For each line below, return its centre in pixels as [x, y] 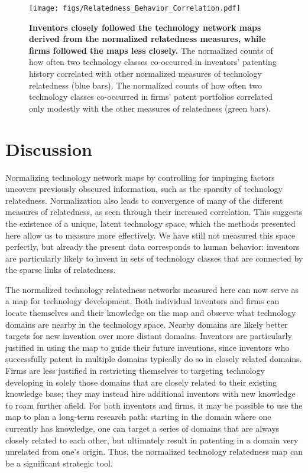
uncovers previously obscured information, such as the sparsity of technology [144, 189]
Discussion [49, 149]
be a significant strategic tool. [59, 463]
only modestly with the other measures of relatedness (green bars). [150, 108]
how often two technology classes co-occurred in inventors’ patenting [153, 62]
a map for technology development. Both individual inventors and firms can [142, 301]
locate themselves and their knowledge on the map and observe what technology [151, 313]
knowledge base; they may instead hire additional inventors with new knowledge [150, 394]
